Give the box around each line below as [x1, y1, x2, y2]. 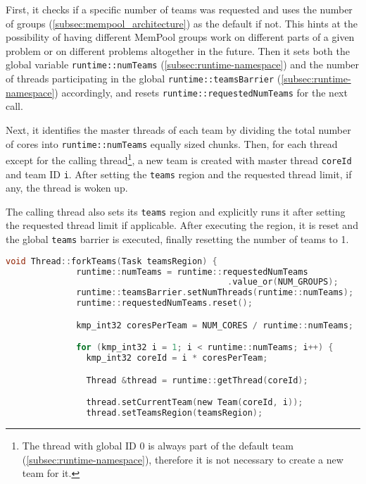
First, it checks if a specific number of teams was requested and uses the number [6, 2, 353, 16]
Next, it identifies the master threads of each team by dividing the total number [6, 122, 351, 137]
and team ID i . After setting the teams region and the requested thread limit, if [6, 166, 352, 181]
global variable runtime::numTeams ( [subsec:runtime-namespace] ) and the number [6, 57, 360, 72]
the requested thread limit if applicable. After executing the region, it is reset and [6, 218, 358, 232]
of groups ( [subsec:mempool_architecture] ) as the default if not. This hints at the [6, 15, 358, 30]
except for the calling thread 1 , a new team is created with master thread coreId [6, 151, 352, 167]
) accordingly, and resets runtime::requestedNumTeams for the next [54, 85, 348, 99]
